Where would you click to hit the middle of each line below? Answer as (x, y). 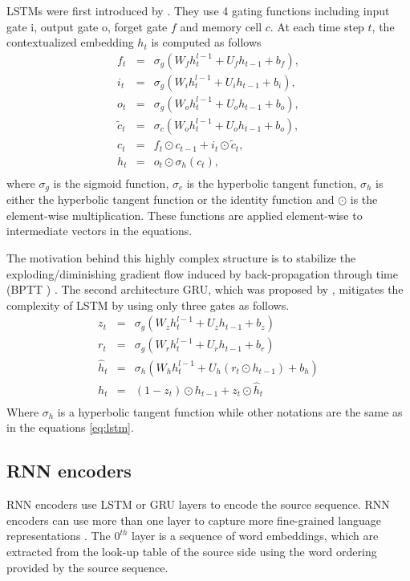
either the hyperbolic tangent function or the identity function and (170, 199)
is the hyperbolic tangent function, (272, 183)
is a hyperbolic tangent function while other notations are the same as (230, 411)
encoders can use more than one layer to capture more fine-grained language (194, 520)
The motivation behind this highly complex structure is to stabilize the (181, 257)
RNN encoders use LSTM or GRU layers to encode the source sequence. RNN (198, 504)
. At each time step (317, 26)
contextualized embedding (70, 42)
